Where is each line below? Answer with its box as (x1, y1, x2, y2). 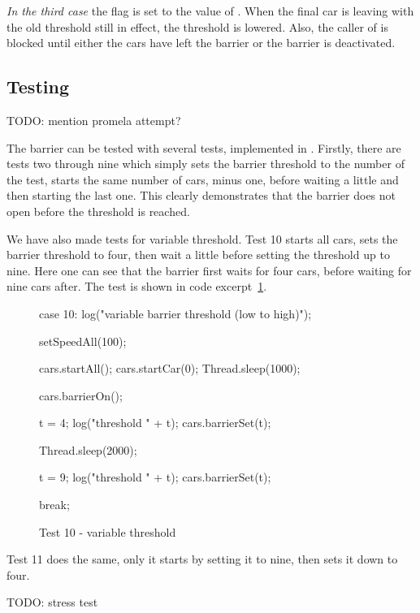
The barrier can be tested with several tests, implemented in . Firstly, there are (6, 139, 401, 156)
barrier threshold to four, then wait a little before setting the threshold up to (6, 246, 390, 263)
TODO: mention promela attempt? (6, 111, 181, 128)
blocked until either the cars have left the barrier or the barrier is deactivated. (6, 34, 396, 51)
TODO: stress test (6, 594, 98, 611)
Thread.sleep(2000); (39, 441, 137, 458)
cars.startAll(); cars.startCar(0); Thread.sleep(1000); (39, 360, 301, 377)
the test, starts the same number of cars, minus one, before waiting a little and (6, 171, 399, 188)
